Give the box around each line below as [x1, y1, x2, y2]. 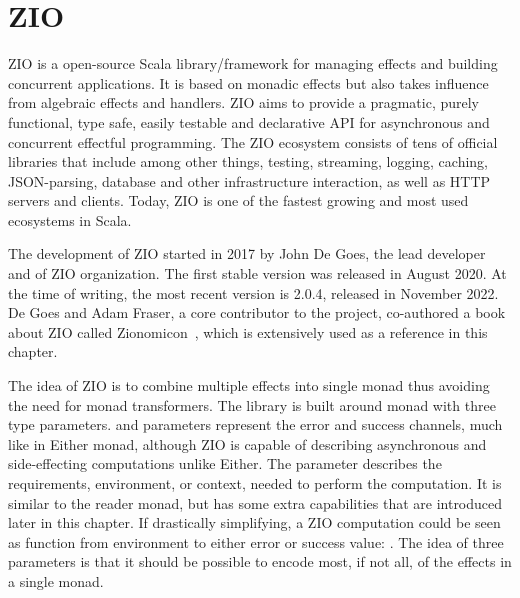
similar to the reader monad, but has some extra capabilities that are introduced [8, 492, 503, 513]
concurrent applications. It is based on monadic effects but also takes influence [8, 72, 489, 93]
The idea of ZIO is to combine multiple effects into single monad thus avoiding [8, 375, 490, 396]
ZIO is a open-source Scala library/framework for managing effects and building [8, 53, 498, 74]
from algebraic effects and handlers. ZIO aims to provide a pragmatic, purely [8, 92, 480, 113]
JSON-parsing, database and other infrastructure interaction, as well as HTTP [8, 170, 491, 191]
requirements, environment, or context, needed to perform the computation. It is [8, 473, 502, 493]
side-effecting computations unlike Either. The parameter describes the [8, 453, 442, 474]
